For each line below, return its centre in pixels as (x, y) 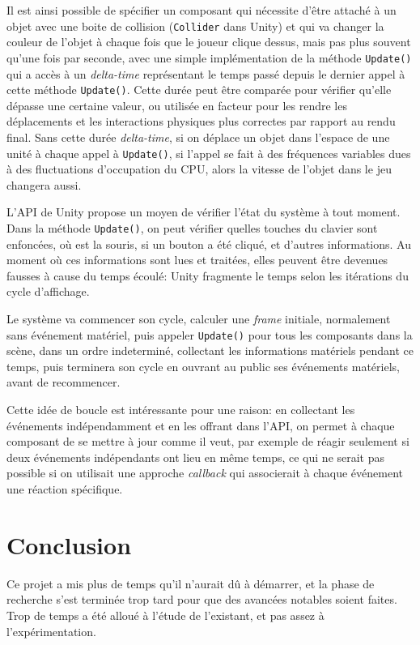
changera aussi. (44, 184)
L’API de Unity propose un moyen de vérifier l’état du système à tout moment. (204, 212)
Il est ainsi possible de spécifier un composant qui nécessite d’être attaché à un (202, 10)
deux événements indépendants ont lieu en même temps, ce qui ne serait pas (196, 457)
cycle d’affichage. (48, 291)
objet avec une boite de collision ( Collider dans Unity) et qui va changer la (195, 26)
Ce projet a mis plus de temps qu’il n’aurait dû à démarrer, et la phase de (191, 583)
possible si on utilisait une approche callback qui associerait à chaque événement (205, 473)
